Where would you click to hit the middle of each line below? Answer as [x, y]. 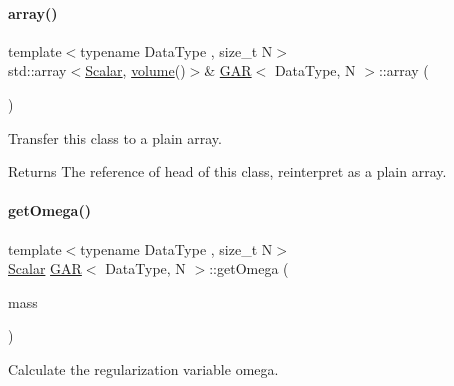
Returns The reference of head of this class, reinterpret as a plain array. [227, 171]
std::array [37, 70]
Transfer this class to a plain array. [115, 137]
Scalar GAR [45, 268]
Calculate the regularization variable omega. [143, 368]
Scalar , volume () [135, 70]
